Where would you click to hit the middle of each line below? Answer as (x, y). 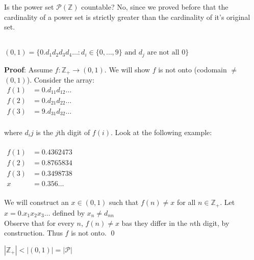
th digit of (74, 132)
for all (186, 202)
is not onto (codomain (193, 69)
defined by (69, 212)
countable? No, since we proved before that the (155, 7)
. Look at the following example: (161, 132)
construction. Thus (33, 233)
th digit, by (212, 223)
